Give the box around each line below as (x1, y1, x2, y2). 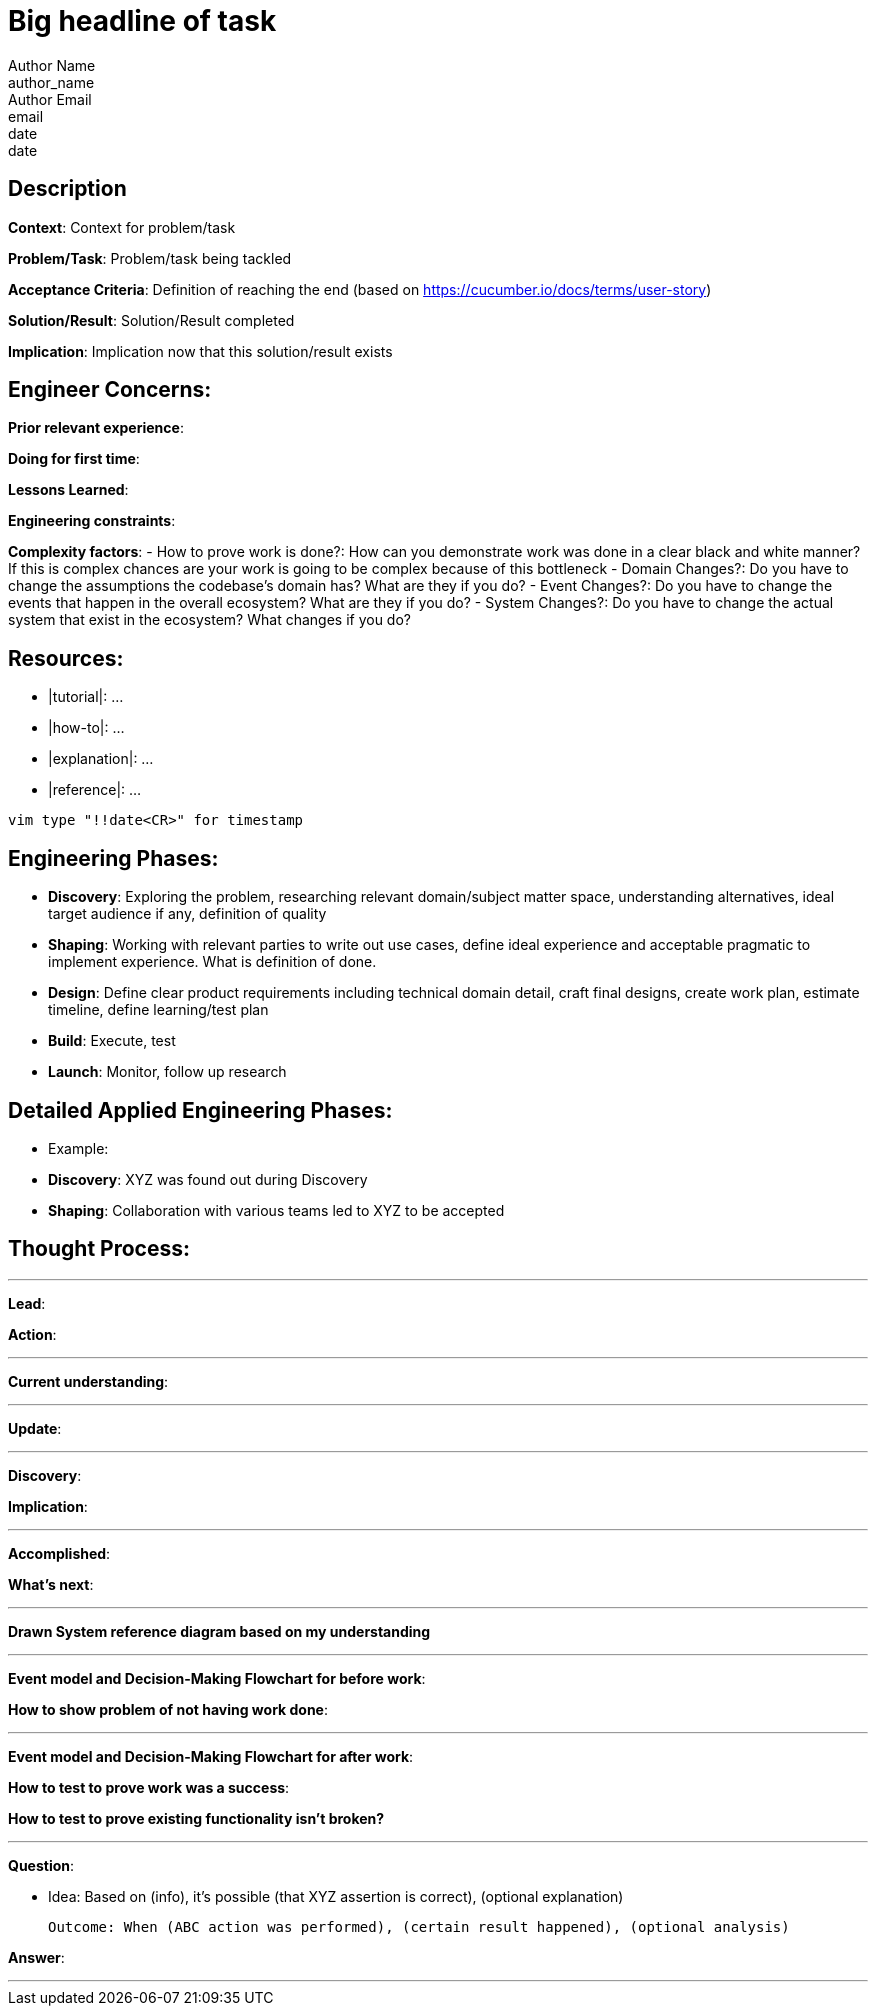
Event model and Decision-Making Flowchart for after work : (8, 1747, 414, 1765)
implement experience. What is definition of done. (48, 953, 377, 971)
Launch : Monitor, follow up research (48, 1063, 287, 1081)
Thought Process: (8, 1236, 190, 1262)
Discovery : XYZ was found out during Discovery (48, 1170, 368, 1188)
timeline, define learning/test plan (48, 1001, 269, 1019)
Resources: (8, 645, 124, 671)
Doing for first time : (8, 450, 140, 468)
